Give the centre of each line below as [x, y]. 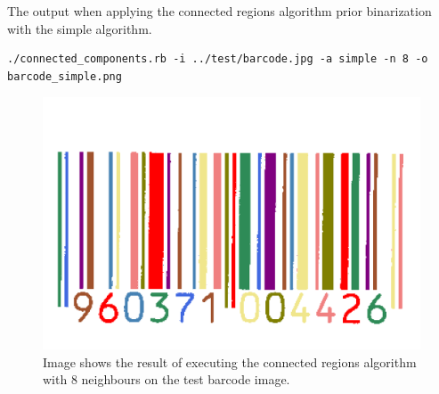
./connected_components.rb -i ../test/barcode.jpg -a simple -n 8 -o [218, 59]
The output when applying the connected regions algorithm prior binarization [219, 11]
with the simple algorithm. [80, 28]
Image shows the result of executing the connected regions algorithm [230, 361]
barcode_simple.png [65, 76]
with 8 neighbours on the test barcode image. [167, 379]
